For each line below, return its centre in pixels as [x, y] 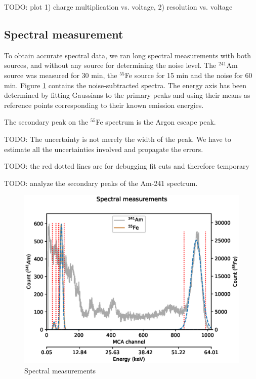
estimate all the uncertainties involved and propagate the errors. [104, 149]
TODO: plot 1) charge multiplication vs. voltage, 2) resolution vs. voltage [118, 7]
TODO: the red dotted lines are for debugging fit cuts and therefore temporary [127, 166]
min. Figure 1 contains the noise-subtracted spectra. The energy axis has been [125, 85]
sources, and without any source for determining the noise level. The [110, 65]
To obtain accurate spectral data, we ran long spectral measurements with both [128, 55]
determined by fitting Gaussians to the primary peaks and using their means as [127, 95]
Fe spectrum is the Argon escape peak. [156, 122]
